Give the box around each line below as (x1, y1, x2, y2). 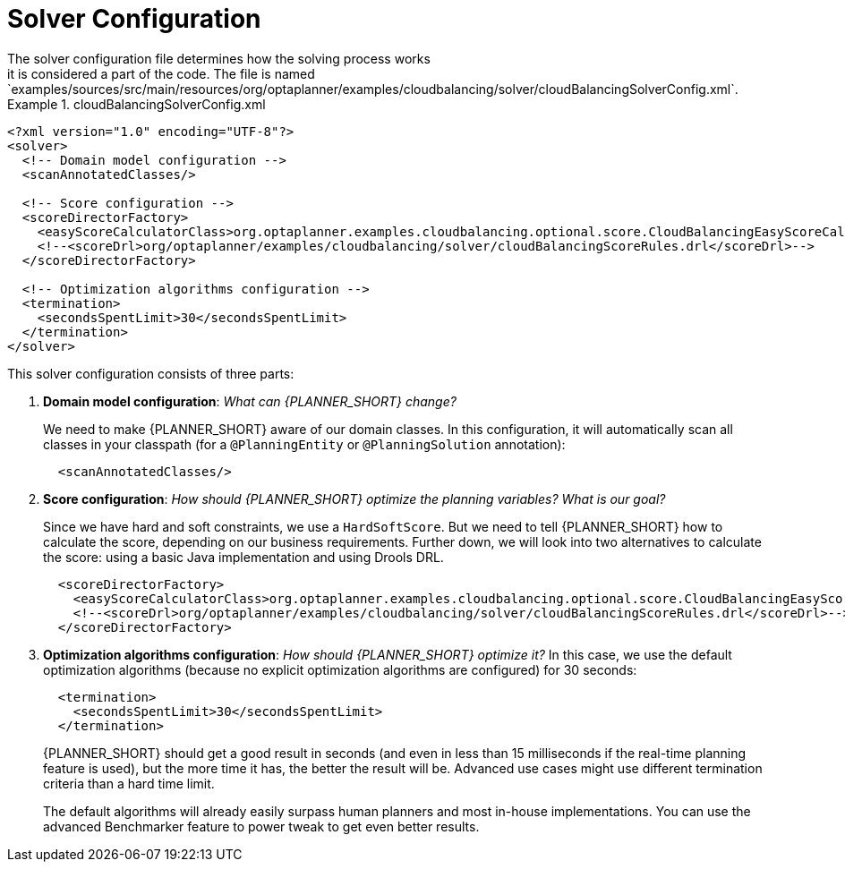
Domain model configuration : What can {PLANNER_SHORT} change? (43, 393, 457, 409)
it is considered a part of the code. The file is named (7, 65, 315, 81)
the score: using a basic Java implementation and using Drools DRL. (43, 549, 444, 565)
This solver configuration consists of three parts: (7, 365, 294, 381)
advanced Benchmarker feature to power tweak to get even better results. (43, 818, 480, 834)
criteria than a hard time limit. (43, 775, 215, 791)
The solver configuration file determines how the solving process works (7, 50, 431, 66)
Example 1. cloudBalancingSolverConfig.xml (7, 96, 266, 112)
